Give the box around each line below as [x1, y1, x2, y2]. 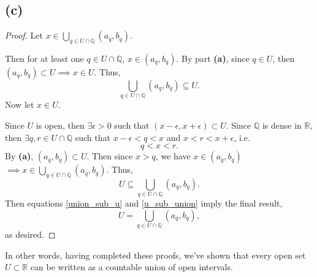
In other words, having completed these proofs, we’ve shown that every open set [5, 248, 306, 261]
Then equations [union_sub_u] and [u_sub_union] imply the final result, [5, 197, 283, 210]
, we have [155, 150, 191, 162]
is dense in [262, 118, 302, 131]
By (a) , [5, 150, 34, 162]
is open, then [36, 118, 85, 131]
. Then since [86, 150, 133, 162]
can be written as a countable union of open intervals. [30, 260, 233, 273]
